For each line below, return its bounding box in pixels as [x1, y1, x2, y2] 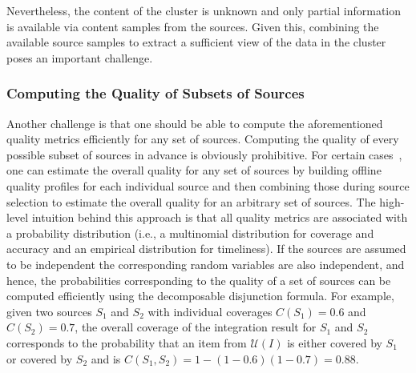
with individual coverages [147, 303, 273, 319]
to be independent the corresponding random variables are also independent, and [6, 255, 405, 272]
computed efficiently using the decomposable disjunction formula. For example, [6, 287, 394, 304]
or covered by [6, 350, 73, 367]
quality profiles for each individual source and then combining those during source [6, 177, 410, 194]
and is [91, 350, 121, 367]
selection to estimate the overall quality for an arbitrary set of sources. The [6, 193, 376, 210]
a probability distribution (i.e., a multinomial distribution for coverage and [6, 224, 374, 241]
